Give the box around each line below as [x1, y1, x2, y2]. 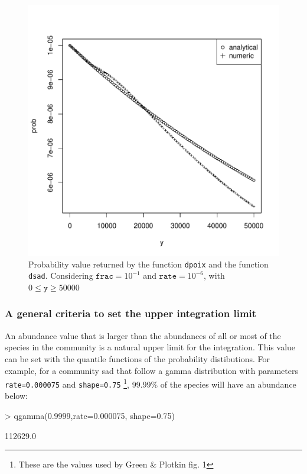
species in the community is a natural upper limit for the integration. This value [5, 341, 296, 353]
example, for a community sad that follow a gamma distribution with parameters [5, 364, 298, 376]
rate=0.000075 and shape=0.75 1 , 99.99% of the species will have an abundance [5, 376, 296, 390]
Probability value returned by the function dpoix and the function [28, 257, 269, 270]
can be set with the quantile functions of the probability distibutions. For [5, 352, 270, 365]
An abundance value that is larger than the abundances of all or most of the [5, 329, 281, 341]
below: [5, 389, 28, 402]
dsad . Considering [28, 269, 93, 282]
